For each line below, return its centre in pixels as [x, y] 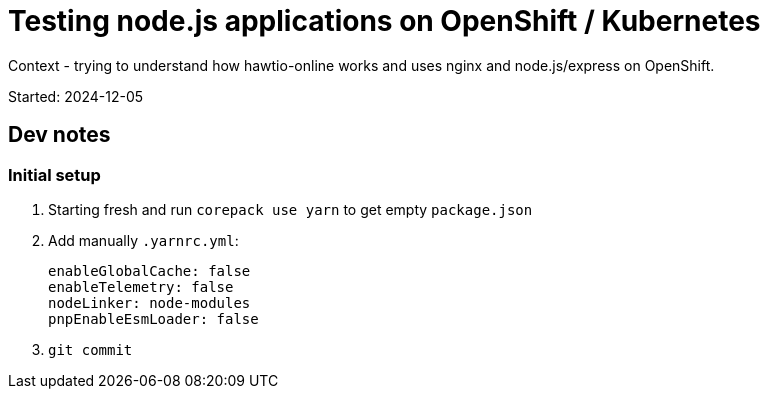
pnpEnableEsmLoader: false [153, 318]
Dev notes [59, 135]
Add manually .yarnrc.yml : [143, 240]
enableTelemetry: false [141, 286]
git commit [90, 349]
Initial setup [54, 174]
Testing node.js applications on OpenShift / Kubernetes [384, 21]
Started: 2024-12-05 [76, 96]
